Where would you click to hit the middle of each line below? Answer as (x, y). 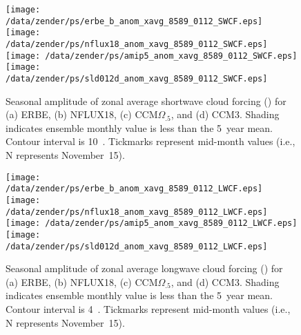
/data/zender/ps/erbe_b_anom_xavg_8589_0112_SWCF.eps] (134, 21)
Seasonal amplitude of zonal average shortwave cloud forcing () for (146, 100)
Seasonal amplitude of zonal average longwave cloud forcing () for (144, 268)
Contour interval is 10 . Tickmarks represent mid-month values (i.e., (150, 141)
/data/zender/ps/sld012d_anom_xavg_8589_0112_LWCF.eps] (137, 246)
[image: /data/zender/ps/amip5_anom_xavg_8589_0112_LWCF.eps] (152, 223)
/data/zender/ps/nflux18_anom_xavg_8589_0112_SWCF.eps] (137, 44)
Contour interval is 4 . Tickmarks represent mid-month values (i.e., (148, 308)
